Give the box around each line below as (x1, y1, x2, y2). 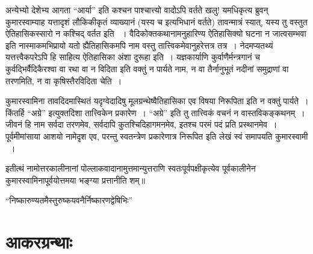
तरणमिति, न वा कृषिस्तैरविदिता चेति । (5, 74, 122, 87)
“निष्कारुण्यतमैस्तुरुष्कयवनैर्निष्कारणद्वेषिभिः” (5, 194, 133, 206)
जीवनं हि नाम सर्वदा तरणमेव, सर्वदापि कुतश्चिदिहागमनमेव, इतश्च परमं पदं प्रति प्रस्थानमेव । (5, 118, 277, 131)
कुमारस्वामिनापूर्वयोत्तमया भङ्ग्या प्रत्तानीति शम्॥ (5, 173, 145, 186)
